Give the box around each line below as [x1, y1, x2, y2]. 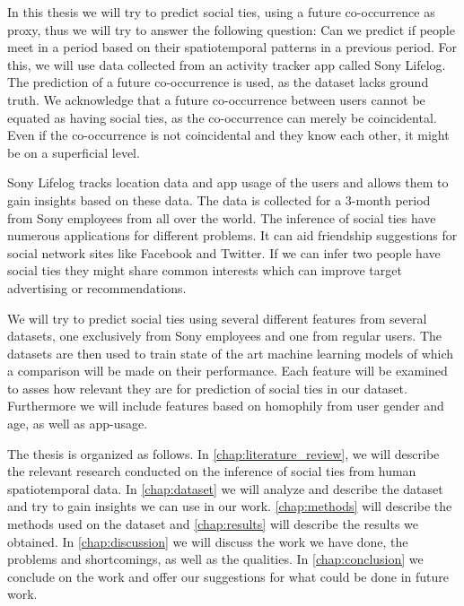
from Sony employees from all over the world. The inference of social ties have [7, 208, 436, 227]
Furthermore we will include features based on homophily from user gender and [7, 396, 444, 415]
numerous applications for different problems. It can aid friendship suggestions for [7, 226, 458, 245]
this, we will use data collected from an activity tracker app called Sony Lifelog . [7, 55, 446, 74]
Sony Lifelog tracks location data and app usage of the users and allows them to [7, 173, 449, 192]
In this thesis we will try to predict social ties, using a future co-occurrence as [7, 3, 435, 21]
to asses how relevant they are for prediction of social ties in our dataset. [7, 378, 407, 397]
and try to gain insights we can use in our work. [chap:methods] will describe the [7, 497, 452, 515]
